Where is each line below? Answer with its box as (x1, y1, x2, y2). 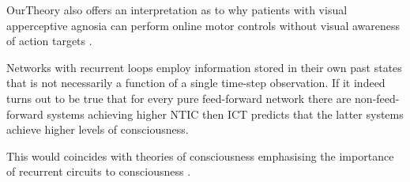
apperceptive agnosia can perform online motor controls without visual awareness (6, 17, 401, 33)
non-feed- (355, 89, 400, 106)
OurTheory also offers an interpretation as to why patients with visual (6, 2, 348, 17)
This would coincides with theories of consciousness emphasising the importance (6, 147, 394, 164)
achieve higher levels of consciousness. (6, 121, 189, 138)
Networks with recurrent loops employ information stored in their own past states (6, 59, 402, 75)
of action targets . (6, 32, 92, 49)
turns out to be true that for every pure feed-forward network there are (6, 89, 352, 106)
